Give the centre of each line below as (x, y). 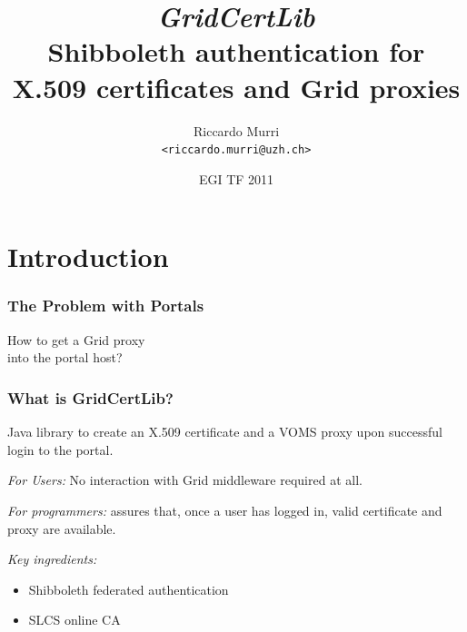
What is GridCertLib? (90, 397)
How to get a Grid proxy (76, 339)
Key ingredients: (52, 559)
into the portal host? (65, 357)
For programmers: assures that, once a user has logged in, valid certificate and (225, 510)
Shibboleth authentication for (236, 51)
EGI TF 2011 (236, 178)
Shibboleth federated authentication (129, 589)
